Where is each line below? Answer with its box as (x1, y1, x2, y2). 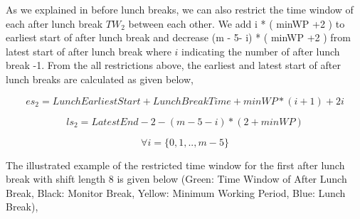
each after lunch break (6, 16, 103, 31)
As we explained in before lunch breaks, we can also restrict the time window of (6, 2, 354, 16)
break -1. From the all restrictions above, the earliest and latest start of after (6, 58, 342, 73)
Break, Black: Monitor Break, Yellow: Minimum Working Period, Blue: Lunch (6, 185, 346, 200)
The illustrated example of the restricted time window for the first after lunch (6, 157, 345, 172)
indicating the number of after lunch (181, 43, 340, 58)
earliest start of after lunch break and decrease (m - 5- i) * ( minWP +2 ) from (6, 30, 351, 45)
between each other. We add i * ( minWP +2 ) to (128, 16, 345, 31)
